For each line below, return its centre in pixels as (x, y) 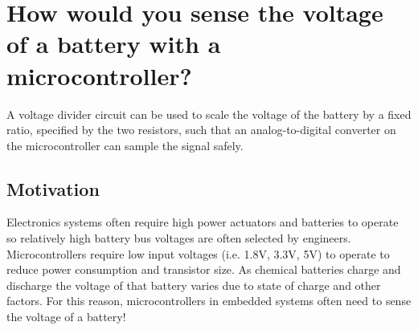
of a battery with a (114, 44)
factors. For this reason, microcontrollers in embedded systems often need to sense (209, 301)
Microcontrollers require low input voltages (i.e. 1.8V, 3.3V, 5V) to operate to (198, 253)
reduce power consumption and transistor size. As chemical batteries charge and (204, 269)
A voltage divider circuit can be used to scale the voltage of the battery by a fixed (209, 114)
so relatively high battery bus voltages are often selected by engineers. (179, 238)
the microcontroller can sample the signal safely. (125, 145)
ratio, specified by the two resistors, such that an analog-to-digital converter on (201, 130)
